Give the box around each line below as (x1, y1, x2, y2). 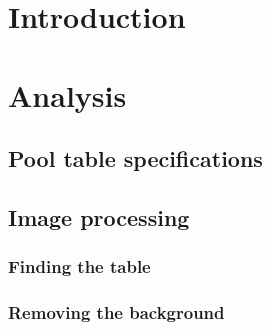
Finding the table (8, 254, 151, 279)
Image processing (8, 201, 190, 232)
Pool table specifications (8, 143, 263, 174)
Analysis (8, 74, 127, 115)
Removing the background (8, 300, 225, 325)
